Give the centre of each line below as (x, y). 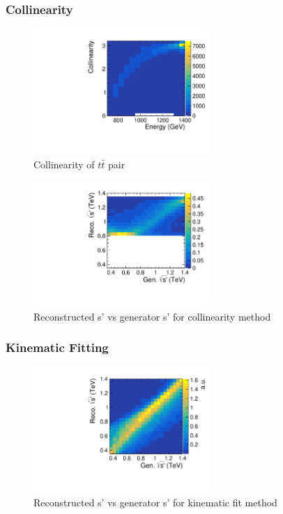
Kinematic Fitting (57, 347)
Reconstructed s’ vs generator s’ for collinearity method (152, 316)
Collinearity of (64, 164)
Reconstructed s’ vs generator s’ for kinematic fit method (155, 502)
